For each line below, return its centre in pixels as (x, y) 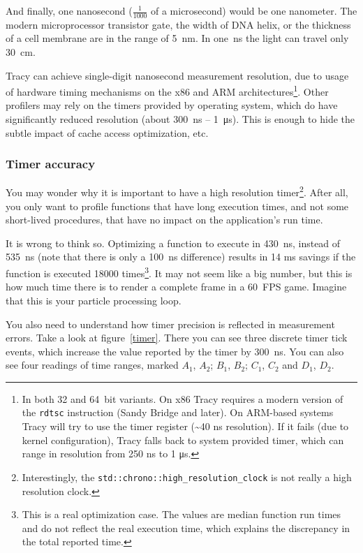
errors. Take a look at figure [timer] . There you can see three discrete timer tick (177, 338)
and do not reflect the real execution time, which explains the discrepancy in (186, 528)
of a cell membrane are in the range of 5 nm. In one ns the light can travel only (177, 38)
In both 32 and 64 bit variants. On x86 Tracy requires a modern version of (183, 398)
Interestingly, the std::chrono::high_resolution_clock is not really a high (187, 477)
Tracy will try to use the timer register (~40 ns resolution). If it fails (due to (185, 426)
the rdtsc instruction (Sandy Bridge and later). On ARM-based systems (178, 412)
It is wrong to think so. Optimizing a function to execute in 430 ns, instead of (173, 243)
